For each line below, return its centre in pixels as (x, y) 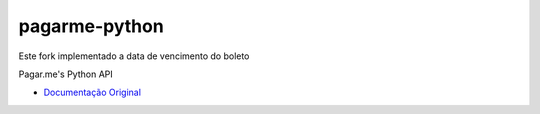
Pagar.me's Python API (66, 74)
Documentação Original (92, 92)
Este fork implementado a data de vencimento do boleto (134, 56)
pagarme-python (91, 26)
